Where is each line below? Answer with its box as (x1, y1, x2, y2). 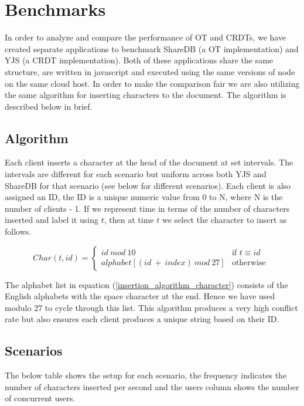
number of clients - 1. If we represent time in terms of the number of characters (5, 202, 290, 214)
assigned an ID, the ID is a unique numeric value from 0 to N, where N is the (5, 191, 283, 203)
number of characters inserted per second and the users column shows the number (5, 380, 299, 393)
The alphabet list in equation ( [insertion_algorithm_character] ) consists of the (5, 278, 288, 290)
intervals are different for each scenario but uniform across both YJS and (5, 168, 267, 180)
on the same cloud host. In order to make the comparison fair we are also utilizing (5, 77, 300, 89)
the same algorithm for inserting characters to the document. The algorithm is (5, 89, 286, 101)
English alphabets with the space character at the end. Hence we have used (5, 290, 275, 302)
